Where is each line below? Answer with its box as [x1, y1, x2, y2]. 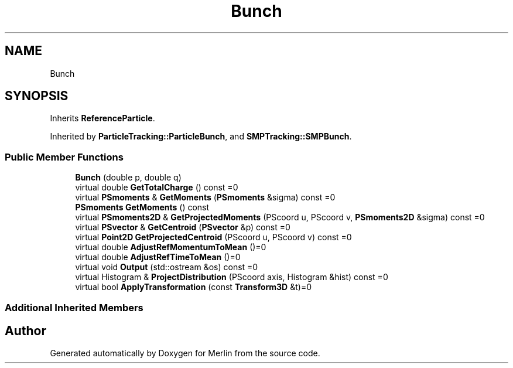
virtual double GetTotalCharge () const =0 [75, 182, 238, 193]
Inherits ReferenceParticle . [50, 113, 155, 124]
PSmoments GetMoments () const [75, 202, 210, 213]
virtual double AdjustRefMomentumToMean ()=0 [75, 242, 266, 253]
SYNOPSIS [5, 88, 69, 104]
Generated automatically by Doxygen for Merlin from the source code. [50, 348, 320, 359]
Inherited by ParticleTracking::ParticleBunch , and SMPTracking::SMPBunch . [50, 131, 352, 142]
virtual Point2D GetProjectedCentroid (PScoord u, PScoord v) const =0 [75, 232, 352, 243]
